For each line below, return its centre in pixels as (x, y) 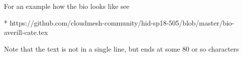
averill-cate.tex (26, 32)
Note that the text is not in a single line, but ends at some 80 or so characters (121, 48)
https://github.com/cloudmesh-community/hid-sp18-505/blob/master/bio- (122, 22)
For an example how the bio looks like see (67, 6)
